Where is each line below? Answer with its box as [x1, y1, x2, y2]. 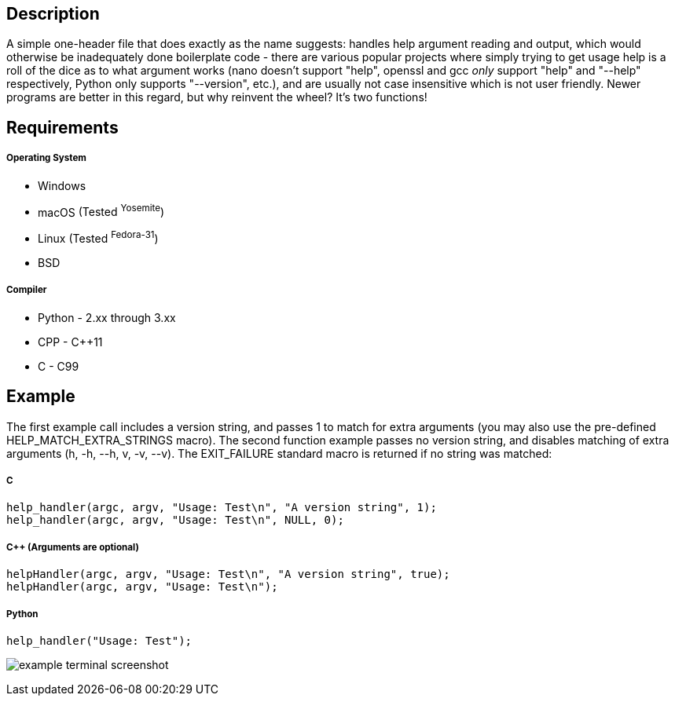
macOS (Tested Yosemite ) [38, 203, 165, 219]
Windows [38, 178, 86, 192]
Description [6, 4, 100, 24]
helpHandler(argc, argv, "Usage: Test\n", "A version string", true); [6, 568, 450, 581]
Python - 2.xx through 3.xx [38, 310, 176, 324]
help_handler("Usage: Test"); [6, 634, 193, 647]
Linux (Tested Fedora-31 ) [38, 229, 159, 245]
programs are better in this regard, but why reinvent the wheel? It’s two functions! [6, 90, 427, 104]
